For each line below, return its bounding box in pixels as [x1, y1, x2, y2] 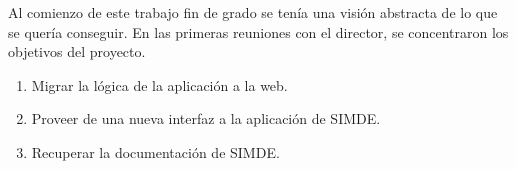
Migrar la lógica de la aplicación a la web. [31, 74, 288, 95]
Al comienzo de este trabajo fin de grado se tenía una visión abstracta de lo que [8, 2, 498, 22]
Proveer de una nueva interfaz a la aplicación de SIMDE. [31, 108, 381, 129]
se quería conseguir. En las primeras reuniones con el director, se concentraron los [8, 21, 509, 42]
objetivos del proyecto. [8, 41, 146, 62]
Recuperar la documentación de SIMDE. [31, 141, 280, 162]
